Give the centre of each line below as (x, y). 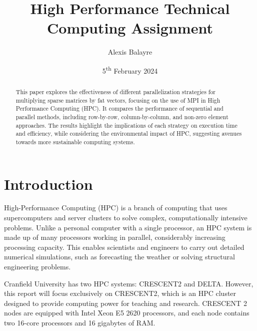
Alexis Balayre (130, 52)
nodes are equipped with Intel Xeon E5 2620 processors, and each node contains (127, 313)
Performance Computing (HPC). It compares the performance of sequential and (119, 108)
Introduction (48, 184)
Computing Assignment (130, 28)
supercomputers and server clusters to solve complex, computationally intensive (126, 218)
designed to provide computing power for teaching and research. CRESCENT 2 (125, 303)
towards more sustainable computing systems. (75, 141)
